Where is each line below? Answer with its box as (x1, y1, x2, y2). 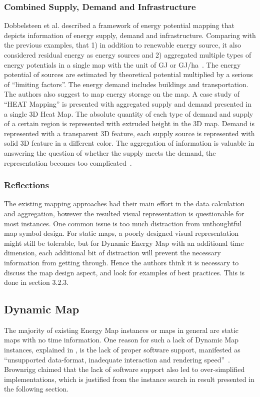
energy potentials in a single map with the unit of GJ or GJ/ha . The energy (4, 59, 241, 70)
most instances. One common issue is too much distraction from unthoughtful (4, 218, 242, 228)
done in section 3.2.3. (4, 277, 69, 287)
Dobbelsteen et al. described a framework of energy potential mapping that (4, 20, 234, 31)
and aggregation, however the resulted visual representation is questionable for (4, 208, 244, 218)
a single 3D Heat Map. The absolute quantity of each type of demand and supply (4, 108, 253, 119)
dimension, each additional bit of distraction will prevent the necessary (4, 247, 221, 258)
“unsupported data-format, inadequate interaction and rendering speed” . (4, 354, 230, 364)
